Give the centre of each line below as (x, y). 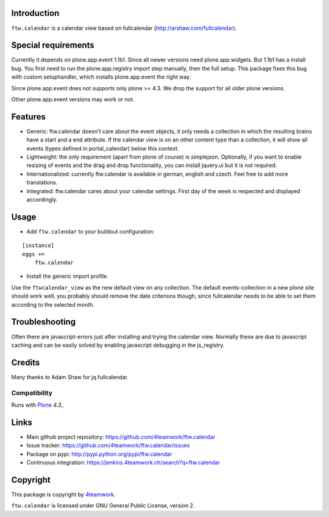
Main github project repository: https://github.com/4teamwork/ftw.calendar (121, 437)
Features (28, 117)
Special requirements (53, 45)
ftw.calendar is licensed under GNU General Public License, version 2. (103, 505)
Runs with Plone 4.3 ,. (38, 405)
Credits (26, 362)
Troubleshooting (44, 322)
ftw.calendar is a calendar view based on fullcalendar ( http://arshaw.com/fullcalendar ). (124, 28)
